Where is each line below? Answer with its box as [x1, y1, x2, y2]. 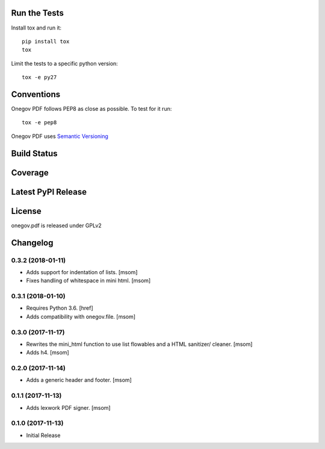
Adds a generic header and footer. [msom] [26, 377, 132, 384]
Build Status [11, 148, 58, 159]
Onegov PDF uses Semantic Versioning [11, 133, 108, 140]
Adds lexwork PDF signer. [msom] [26, 404, 111, 411]
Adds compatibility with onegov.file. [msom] [26, 313, 135, 320]
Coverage [11, 168, 49, 178]
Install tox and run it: [11, 24, 62, 31]
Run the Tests [11, 8, 64, 18]
